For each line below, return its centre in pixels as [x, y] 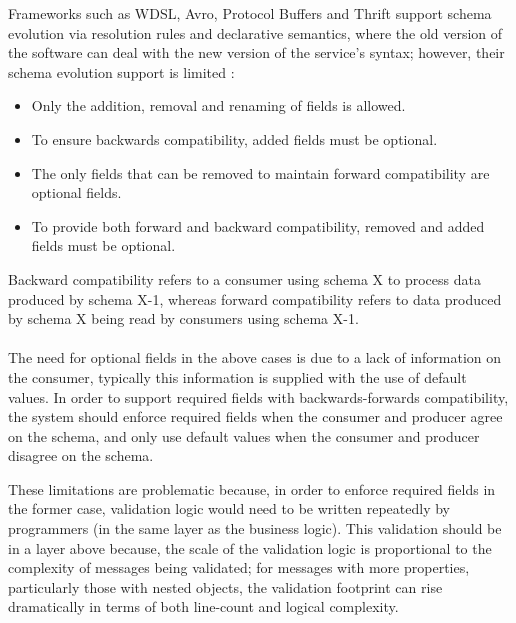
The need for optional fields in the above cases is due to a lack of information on [255, 357]
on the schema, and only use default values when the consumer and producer [244, 435]
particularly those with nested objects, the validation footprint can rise [225, 586]
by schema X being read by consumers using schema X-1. [183, 318]
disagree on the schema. [81, 455]
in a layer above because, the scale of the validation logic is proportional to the [250, 547]
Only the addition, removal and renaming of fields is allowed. [218, 105]
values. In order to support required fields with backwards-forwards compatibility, [258, 396]
